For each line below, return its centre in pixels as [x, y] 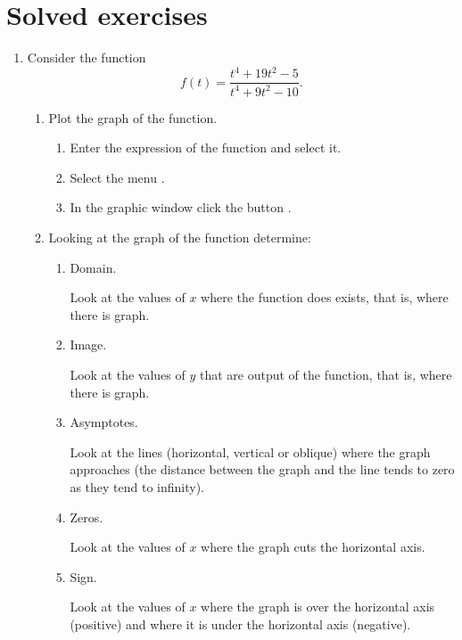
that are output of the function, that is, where [326, 374]
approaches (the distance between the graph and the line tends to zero [262, 469]
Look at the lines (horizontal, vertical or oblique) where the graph [250, 451]
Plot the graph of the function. [133, 117]
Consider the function [87, 57]
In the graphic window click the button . [181, 207]
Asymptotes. [104, 422]
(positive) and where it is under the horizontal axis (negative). [240, 624]
